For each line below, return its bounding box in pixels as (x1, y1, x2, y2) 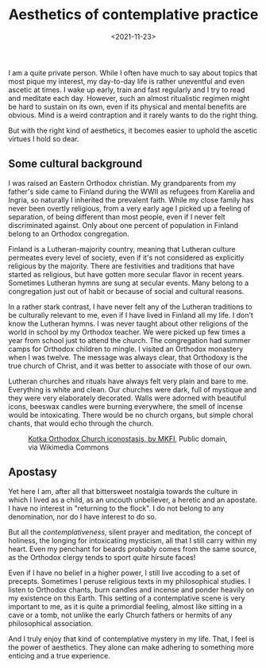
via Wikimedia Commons (28, 442, 110, 452)
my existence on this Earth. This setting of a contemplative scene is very (8, 593, 245, 603)
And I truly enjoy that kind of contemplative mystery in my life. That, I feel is (8, 634, 255, 643)
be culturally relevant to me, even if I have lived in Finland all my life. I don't (8, 310, 254, 319)
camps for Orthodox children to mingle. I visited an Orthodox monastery (8, 344, 244, 353)
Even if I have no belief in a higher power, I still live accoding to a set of (8, 568, 241, 577)
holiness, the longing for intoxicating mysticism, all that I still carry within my (8, 535, 257, 545)
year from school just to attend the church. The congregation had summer (8, 335, 251, 345)
